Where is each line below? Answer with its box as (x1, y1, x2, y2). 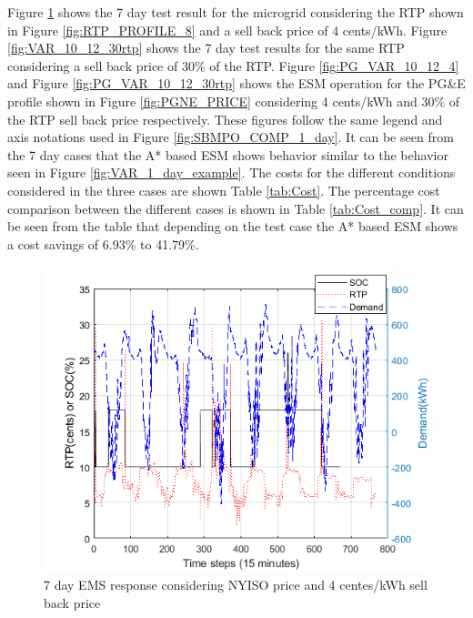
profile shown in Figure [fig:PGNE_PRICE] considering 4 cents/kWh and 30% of (7, 91, 460, 110)
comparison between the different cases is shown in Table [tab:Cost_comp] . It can (7, 198, 464, 218)
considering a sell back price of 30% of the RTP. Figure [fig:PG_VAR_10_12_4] (7, 56, 459, 75)
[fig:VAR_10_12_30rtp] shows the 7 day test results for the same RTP (7, 38, 405, 57)
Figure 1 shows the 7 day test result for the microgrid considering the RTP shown (7, 3, 464, 21)
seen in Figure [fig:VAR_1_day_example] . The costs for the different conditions (7, 163, 456, 182)
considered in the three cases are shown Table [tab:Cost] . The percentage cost (7, 180, 440, 199)
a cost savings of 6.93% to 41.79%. (7, 234, 199, 253)
